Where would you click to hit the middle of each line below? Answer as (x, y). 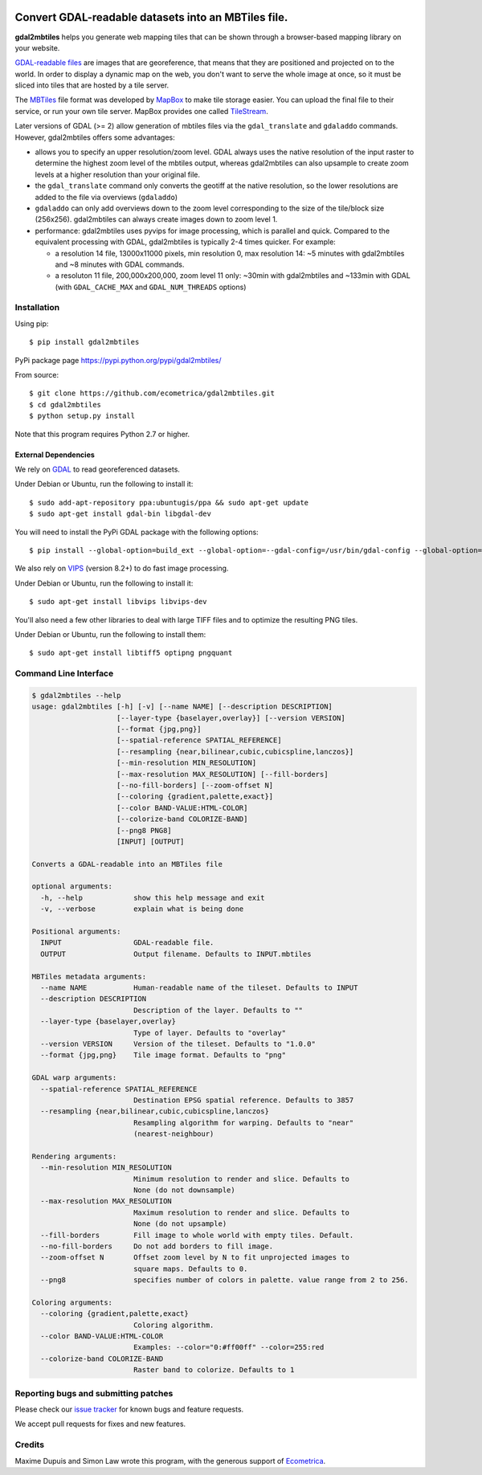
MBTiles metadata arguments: (89, 977)
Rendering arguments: (74, 1156)
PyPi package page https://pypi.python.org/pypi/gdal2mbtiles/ (118, 360)
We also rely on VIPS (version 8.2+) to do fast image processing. (122, 568)
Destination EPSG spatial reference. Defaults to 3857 (243, 1100)
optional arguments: (72, 887)
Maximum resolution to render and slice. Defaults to (241, 1212)
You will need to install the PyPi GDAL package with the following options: (137, 532)
